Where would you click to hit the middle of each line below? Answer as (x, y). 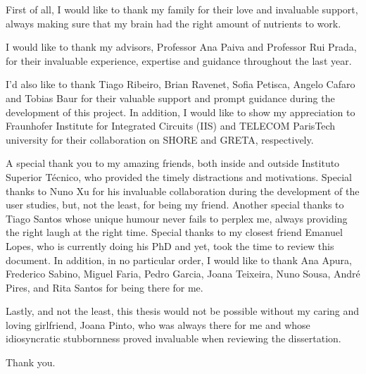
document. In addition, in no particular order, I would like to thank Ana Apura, (179, 260)
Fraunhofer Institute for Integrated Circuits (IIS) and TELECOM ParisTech (171, 126)
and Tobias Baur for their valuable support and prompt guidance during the (170, 98)
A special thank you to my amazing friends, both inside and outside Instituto (173, 163)
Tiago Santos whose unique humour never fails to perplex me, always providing (177, 218)
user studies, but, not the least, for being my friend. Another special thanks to (175, 205)
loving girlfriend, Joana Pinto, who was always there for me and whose (158, 324)
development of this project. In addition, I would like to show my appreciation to (181, 112)
